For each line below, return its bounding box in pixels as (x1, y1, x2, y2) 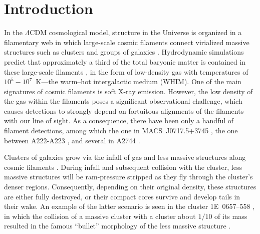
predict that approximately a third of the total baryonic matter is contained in (4, 56, 246, 67)
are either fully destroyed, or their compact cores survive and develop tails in (4, 191, 240, 201)
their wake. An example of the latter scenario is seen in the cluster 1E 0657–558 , (4, 201, 254, 211)
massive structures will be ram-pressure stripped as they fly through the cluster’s (4, 171, 253, 182)
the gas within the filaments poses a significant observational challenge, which (4, 96, 242, 106)
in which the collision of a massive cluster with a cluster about (4, 210, 196, 221)
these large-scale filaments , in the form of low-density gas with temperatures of (4, 66, 248, 77)
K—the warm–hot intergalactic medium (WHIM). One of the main (36, 76, 241, 87)
